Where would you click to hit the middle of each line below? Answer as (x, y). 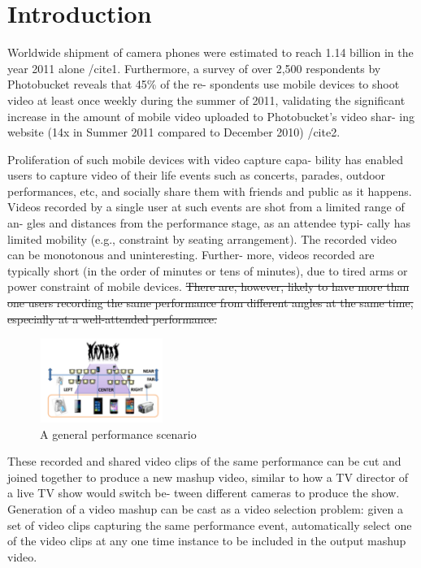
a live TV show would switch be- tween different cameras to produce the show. (204, 493)
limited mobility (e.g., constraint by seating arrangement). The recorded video (202, 238)
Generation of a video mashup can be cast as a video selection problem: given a (205, 509)
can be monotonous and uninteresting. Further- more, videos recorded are (191, 255)
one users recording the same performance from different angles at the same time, (210, 303)
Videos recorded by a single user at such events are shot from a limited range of (206, 207)
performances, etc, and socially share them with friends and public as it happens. (210, 191)
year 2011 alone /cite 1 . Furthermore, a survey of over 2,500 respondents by (194, 68)
